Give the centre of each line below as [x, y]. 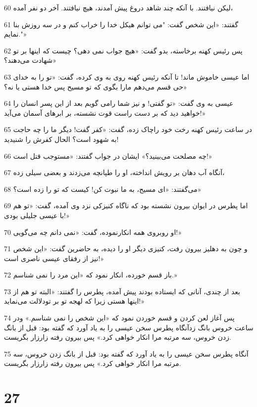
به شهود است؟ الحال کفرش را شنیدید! [61, 139]
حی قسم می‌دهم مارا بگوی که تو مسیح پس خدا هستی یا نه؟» [96, 86]
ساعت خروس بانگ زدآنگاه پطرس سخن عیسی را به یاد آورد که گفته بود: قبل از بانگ [129, 327]
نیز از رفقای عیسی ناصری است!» [54, 258]
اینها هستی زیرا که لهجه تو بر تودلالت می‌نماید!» [74, 301]
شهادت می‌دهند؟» [30, 60]
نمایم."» [16, 34]
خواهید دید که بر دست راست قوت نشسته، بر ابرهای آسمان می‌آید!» [105, 113]
